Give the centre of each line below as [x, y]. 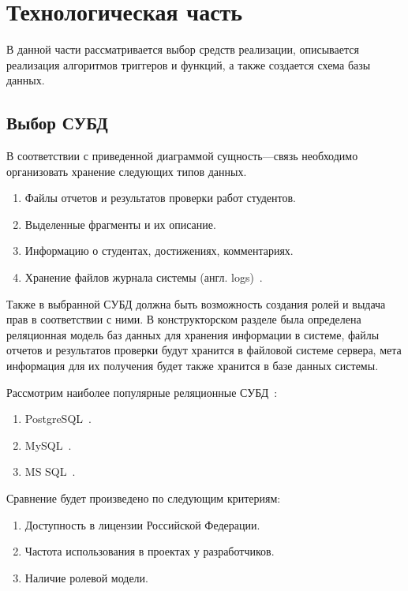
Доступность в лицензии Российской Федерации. [142, 524]
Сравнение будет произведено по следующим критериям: [144, 498]
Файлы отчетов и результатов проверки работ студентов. [161, 198]
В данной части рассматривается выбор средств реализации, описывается [183, 49]
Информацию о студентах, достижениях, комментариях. [159, 251]
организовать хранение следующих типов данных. [127, 171]
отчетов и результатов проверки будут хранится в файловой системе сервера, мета [204, 350]
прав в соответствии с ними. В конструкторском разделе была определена [184, 319]
